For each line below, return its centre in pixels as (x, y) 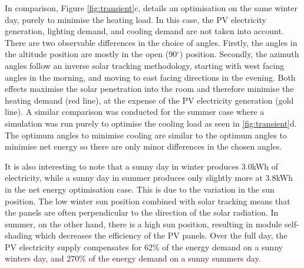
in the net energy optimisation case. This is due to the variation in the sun (140, 189)
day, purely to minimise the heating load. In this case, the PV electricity (136, 19)
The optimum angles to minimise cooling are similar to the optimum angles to (146, 135)
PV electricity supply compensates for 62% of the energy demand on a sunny (144, 247)
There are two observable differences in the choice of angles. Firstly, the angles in (151, 42)
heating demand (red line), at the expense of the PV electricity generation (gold (149, 100)
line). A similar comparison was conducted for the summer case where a (135, 112)
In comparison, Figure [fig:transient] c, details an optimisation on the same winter (151, 8)
